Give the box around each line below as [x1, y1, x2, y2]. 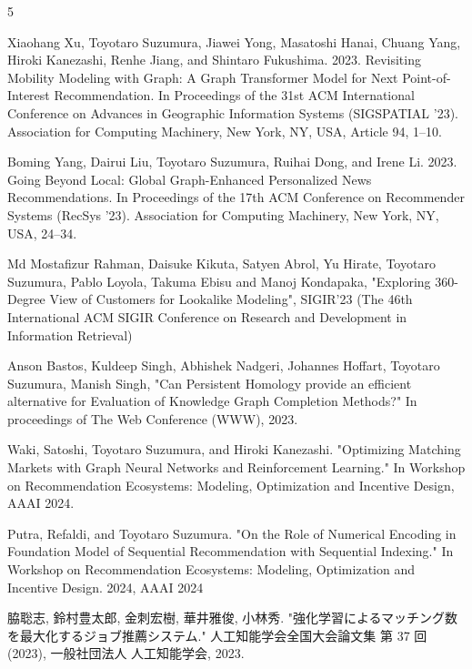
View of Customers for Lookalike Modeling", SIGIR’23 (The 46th [49, 289, 413, 309]
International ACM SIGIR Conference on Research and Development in [7, 307, 407, 326]
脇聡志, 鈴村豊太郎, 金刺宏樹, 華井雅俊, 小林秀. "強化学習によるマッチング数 [7, 608, 458, 627]
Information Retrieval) [7, 325, 133, 344]
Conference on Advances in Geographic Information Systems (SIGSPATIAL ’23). [7, 103, 459, 122]
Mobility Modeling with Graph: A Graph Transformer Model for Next [7, 67, 398, 86]
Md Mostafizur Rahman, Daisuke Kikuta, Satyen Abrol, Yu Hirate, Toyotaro [7, 254, 436, 273]
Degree [7, 289, 45, 309]
